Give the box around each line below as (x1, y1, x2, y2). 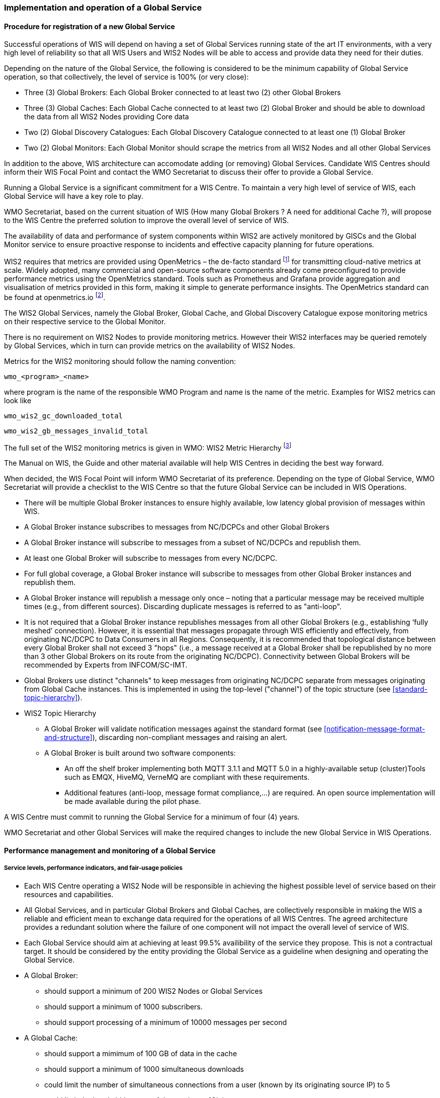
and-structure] (44, 733, 93, 742)
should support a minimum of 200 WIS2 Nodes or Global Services (44, 986, 263, 995)
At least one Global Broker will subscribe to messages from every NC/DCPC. (24, 554, 278, 563)
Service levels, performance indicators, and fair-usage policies (4, 864, 183, 872)
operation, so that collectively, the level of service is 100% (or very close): (4, 72, 249, 82)
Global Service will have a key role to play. (4, 192, 143, 201)
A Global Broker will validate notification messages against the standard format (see (44, 724, 322, 734)
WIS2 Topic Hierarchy (24, 709, 97, 718)
